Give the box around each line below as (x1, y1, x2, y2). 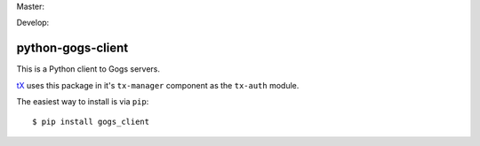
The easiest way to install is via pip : (16, 96, 149, 107)
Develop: (16, 18, 50, 28)
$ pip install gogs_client (32, 117, 150, 127)
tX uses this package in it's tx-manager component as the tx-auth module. (16, 80, 300, 90)
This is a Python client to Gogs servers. (16, 64, 160, 74)
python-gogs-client (16, 41, 129, 56)
